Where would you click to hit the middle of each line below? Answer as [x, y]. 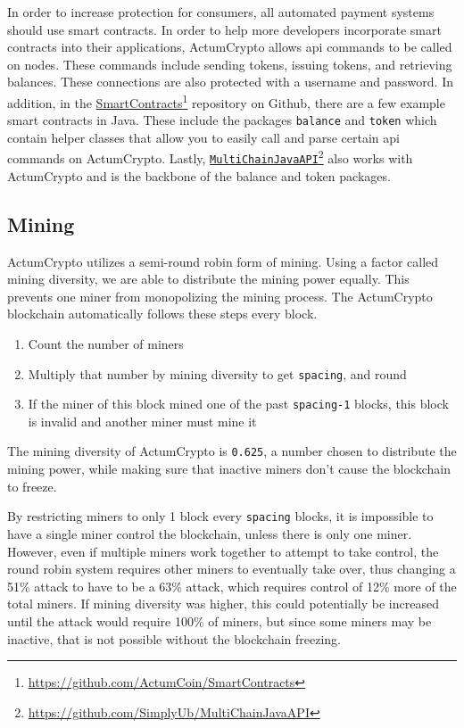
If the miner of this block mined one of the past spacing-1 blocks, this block [238, 404]
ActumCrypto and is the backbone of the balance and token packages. [199, 175]
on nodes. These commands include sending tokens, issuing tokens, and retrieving [230, 64]
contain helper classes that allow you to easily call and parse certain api [203, 137]
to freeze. [32, 486]
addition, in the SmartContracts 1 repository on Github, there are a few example [226, 101]
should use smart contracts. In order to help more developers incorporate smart [224, 29]
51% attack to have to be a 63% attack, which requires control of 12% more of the [232, 586]
